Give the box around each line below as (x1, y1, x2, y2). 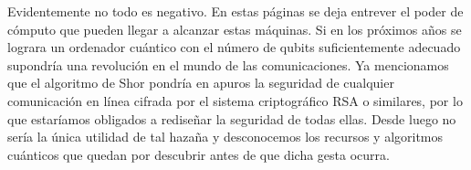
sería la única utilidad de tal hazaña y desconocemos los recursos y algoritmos (7, 127, 444, 146)
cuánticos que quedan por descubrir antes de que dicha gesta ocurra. (7, 144, 390, 164)
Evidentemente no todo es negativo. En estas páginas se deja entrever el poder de (7, 2, 464, 20)
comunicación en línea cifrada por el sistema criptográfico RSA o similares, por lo (7, 90, 463, 110)
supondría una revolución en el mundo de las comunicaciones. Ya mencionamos (7, 55, 449, 74)
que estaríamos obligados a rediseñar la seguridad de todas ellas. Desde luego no (7, 109, 456, 128)
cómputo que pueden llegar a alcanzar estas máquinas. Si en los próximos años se (7, 19, 462, 38)
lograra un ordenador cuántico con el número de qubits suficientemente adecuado (7, 37, 461, 57)
